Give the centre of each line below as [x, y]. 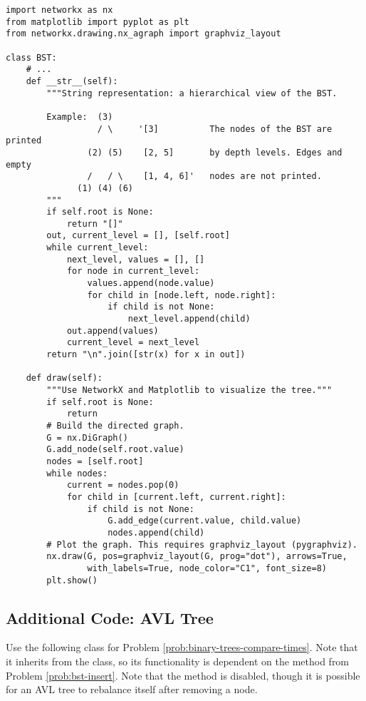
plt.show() [72, 580]
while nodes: [77, 473]
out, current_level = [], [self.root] [138, 236]
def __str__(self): [72, 81]
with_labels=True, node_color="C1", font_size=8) [207, 568]
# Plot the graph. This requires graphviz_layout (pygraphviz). [202, 544]
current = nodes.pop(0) [123, 485]
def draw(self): [64, 378]
